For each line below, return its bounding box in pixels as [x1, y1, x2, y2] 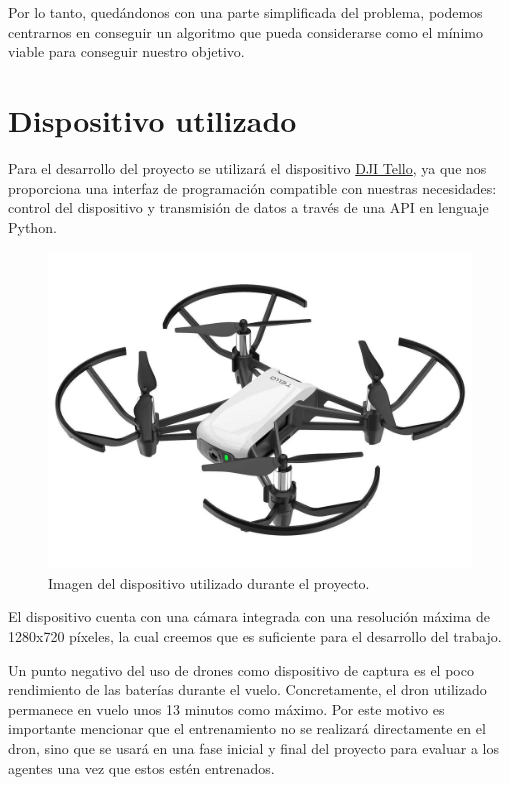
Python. [8, 216, 57, 237]
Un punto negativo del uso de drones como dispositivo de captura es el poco [8, 659, 474, 680]
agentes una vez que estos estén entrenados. [8, 757, 275, 778]
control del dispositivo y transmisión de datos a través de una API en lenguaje [8, 197, 489, 218]
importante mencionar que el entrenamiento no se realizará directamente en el [8, 718, 486, 739]
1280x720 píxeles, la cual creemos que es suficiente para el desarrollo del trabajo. [8, 626, 502, 647]
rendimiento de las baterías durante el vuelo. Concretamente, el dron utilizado [8, 679, 487, 700]
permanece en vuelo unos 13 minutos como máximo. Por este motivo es [8, 698, 445, 719]
